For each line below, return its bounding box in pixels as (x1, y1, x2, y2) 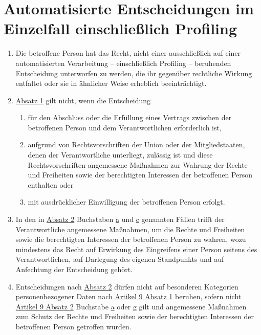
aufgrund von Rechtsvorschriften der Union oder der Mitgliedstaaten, (28, 139, 245, 150)
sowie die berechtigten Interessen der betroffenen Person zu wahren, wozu (15, 234, 246, 244)
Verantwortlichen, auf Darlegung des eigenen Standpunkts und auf (15, 254, 224, 264)
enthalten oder (28, 179, 74, 190)
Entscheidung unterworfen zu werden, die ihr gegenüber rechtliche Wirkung (15, 68, 252, 78)
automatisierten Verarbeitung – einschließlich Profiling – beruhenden (15, 57, 231, 68)
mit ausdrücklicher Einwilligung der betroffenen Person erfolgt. (28, 196, 225, 207)
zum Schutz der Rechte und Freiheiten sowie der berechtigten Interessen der (15, 311, 254, 322)
